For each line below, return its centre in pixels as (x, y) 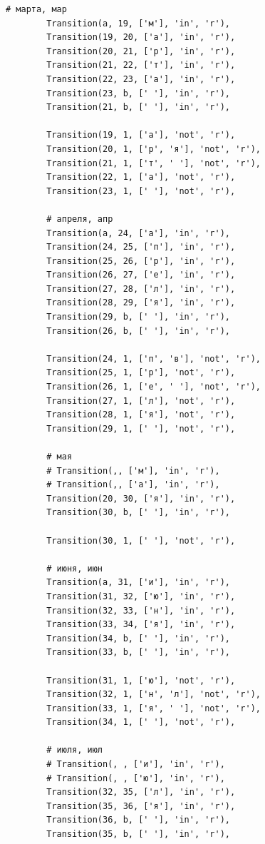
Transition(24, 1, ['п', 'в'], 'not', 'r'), (154, 359)
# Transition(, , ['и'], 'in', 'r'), (136, 764)
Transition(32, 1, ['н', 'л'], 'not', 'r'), (154, 695)
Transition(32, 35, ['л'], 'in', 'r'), (141, 792)
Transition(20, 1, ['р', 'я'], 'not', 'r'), (154, 149)
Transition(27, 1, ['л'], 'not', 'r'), (141, 401)
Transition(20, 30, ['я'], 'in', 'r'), (141, 498)
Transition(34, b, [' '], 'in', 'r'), (138, 638)
